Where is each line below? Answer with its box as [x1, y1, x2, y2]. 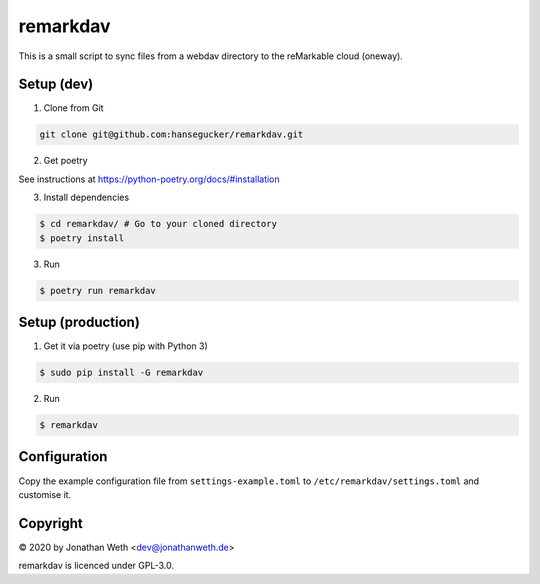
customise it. [18, 488, 72, 500]
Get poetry [43, 155, 89, 167]
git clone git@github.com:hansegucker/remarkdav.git [39, 129, 304, 140]
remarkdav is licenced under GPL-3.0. [18, 560, 175, 572]
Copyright [18, 515, 84, 532]
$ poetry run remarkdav [39, 285, 157, 296]
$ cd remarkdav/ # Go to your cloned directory [39, 218, 277, 230]
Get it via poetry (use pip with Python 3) [43, 340, 209, 352]
